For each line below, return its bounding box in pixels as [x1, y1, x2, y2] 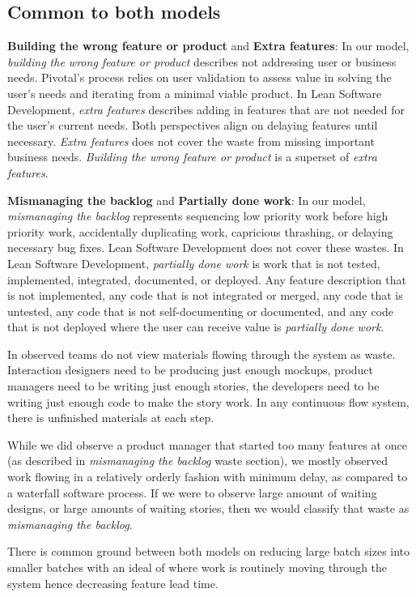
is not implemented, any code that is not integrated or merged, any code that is [7, 287, 403, 304]
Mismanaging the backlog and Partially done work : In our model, [7, 191, 366, 208]
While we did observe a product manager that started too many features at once [7, 436, 407, 453]
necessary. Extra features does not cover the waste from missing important [7, 132, 375, 149]
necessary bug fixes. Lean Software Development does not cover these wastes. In [7, 239, 404, 256]
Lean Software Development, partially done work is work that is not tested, [7, 254, 380, 271]
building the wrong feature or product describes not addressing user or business [7, 53, 397, 70]
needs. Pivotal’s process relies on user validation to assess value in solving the [7, 69, 392, 86]
